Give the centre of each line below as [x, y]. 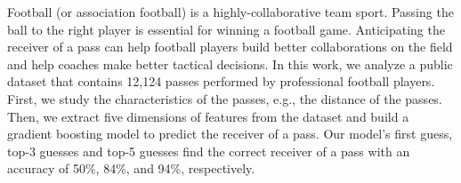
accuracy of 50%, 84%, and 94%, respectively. [131, 168]
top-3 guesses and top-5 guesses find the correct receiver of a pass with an [209, 151]
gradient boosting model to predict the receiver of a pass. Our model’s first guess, [230, 134]
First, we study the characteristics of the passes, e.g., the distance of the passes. [225, 98]
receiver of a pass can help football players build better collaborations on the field [230, 47]
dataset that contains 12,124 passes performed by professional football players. [221, 81]
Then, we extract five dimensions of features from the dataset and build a [208, 116]
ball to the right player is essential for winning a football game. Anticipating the [226, 29]
